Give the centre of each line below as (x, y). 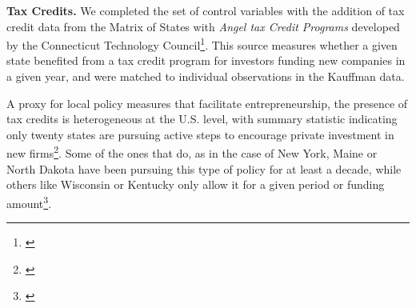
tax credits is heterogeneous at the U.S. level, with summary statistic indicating (202, 119)
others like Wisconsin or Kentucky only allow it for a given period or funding (196, 184)
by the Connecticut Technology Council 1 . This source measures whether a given (202, 44)
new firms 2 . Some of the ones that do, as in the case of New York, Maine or (192, 152)
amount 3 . (29, 202)
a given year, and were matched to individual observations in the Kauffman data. (206, 76)
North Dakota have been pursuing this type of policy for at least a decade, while (204, 168)
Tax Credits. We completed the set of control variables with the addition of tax (206, 10)
